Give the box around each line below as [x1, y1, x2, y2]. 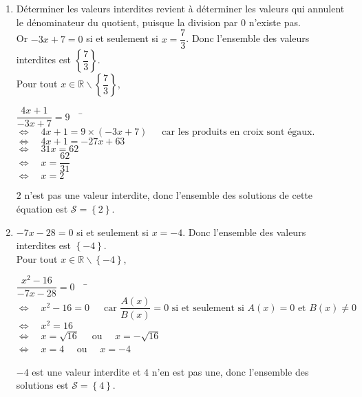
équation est [16, 201, 68, 215]
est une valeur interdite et [32, 364, 141, 378]
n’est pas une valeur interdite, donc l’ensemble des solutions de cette [24, 188, 313, 202]
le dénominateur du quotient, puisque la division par [16, 14, 238, 29]
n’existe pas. [248, 14, 301, 29]
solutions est [16, 378, 69, 392]
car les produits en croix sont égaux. [162, 127, 315, 138]
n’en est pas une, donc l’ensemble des [151, 364, 309, 378]
